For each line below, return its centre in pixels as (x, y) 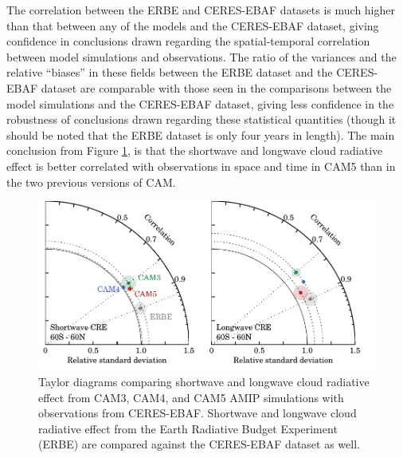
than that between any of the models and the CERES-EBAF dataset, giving (193, 25)
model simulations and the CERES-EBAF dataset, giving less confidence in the (200, 103)
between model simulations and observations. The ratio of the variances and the (201, 56)
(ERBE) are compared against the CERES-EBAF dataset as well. (199, 444)
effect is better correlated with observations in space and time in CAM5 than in (201, 166)
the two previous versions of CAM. (91, 182)
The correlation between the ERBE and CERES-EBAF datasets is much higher (201, 10)
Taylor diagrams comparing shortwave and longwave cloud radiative (204, 381)
